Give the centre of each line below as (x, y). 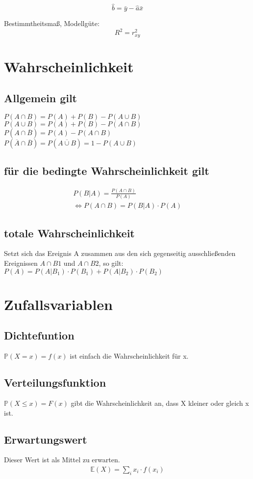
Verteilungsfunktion (55, 382)
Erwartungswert (46, 439)
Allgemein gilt (40, 98)
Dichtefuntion (39, 335)
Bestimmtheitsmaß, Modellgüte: (52, 23)
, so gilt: (111, 263)
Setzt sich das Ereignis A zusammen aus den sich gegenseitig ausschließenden (120, 253)
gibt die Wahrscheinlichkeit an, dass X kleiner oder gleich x (160, 403)
